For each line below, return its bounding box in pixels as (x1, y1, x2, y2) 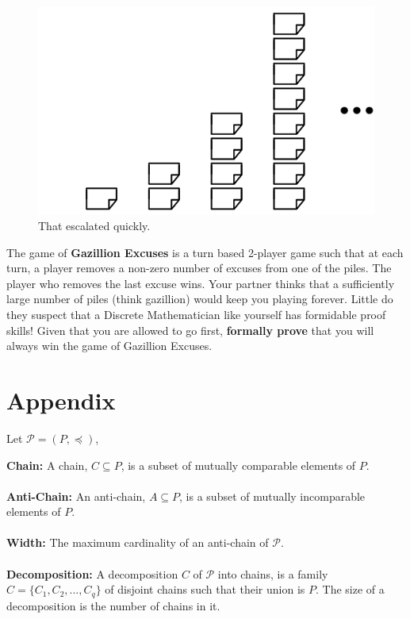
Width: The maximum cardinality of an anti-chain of (6, 534, 269, 551)
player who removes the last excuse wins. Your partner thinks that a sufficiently (6, 275, 395, 291)
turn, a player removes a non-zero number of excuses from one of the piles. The (6, 260, 392, 276)
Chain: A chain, (6, 456, 88, 473)
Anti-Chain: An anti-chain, (6, 487, 146, 504)
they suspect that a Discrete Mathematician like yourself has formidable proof (6, 306, 386, 322)
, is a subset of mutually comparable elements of (121, 456, 356, 473)
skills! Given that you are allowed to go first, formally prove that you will (6, 321, 374, 338)
